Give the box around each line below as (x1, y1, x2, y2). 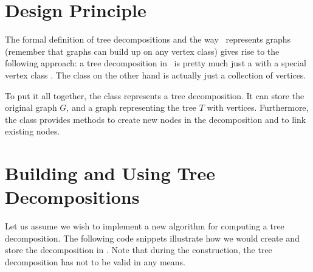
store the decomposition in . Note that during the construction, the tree (5, 243, 272, 256)
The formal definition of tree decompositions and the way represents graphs (5, 33, 291, 46)
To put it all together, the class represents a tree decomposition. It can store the (5, 89, 304, 102)
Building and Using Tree (5, 161, 215, 186)
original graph (5, 101, 57, 114)
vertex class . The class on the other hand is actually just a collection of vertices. (5, 68, 306, 81)
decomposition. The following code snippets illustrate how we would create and (5, 231, 300, 244)
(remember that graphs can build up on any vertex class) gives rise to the (5, 44, 280, 57)
